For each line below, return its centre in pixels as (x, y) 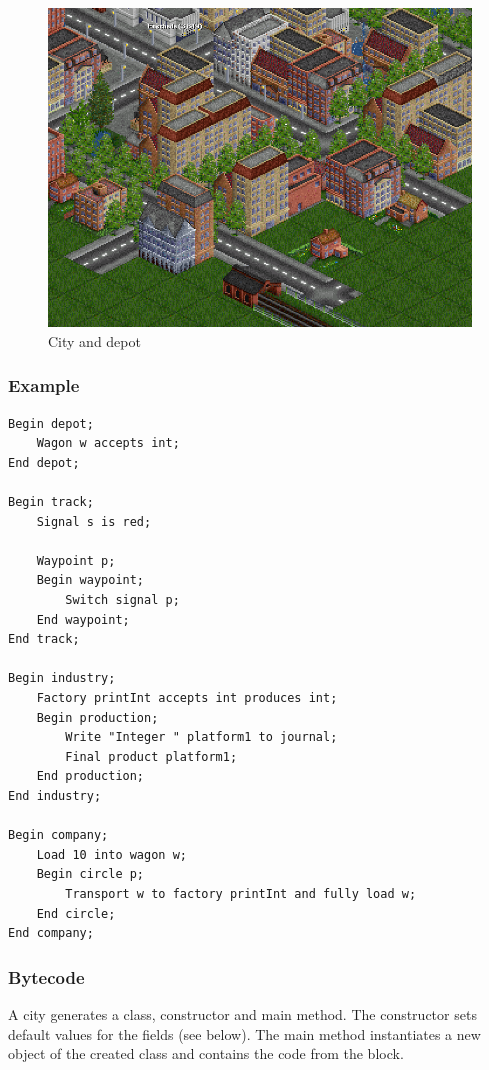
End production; (90, 776)
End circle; (76, 913)
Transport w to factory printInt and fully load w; (241, 893)
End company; (51, 933)
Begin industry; (62, 678)
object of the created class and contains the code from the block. (206, 1053)
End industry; (55, 796)
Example (44, 385)
